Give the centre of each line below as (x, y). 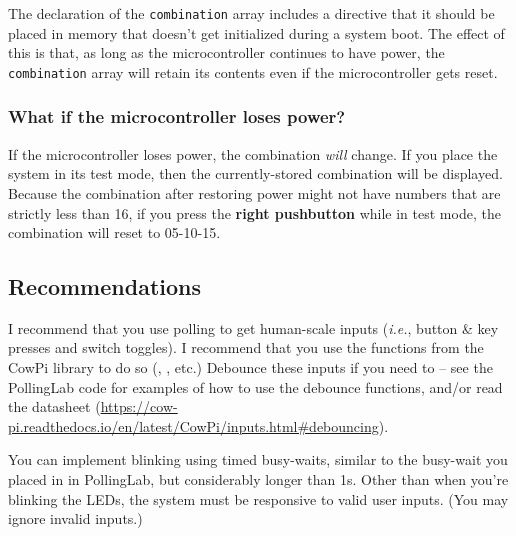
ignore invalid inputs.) (75, 518)
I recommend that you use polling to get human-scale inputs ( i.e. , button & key (253, 327)
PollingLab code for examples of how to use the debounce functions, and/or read (255, 386)
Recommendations (104, 286)
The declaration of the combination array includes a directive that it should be (251, 13)
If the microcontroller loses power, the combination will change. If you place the (253, 153)
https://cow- (139, 406)
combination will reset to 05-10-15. (114, 232)
